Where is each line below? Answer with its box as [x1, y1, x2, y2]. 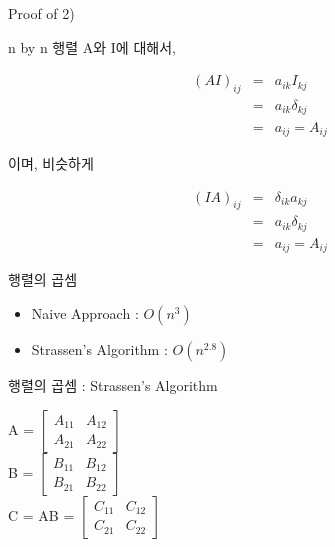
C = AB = [8, 504, 75, 525]
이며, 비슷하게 [8, 152, 94, 173]
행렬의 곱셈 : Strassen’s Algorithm [8, 374, 218, 395]
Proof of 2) [8, 3, 75, 23]
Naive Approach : [31, 302, 139, 323]
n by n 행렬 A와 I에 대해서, [8, 36, 176, 57]
